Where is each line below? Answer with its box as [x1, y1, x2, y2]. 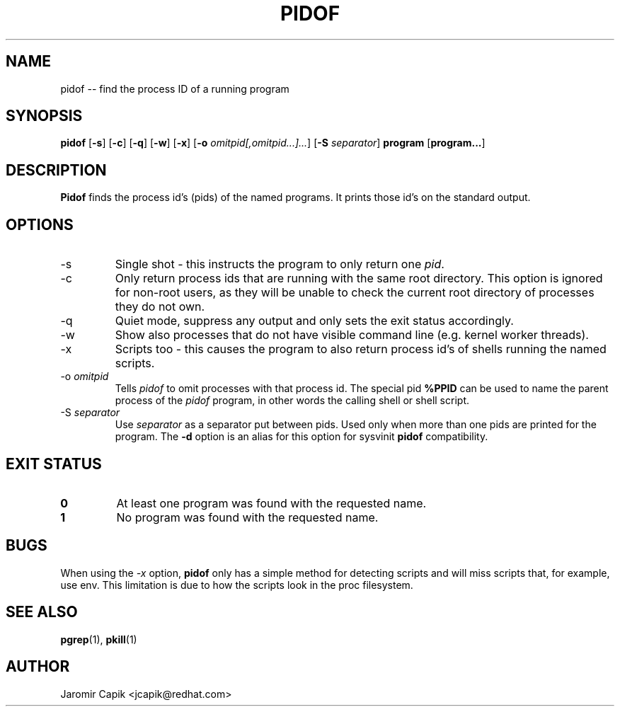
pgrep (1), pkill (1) [60, 633, 137, 645]
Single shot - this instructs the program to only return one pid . [115, 257, 444, 272]
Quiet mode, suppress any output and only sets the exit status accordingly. [115, 314, 514, 328]
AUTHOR [6, 658, 70, 676]
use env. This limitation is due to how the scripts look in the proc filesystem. [60, 578, 413, 591]
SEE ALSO [6, 603, 78, 621]
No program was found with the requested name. [116, 510, 379, 524]
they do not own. [115, 299, 205, 314]
